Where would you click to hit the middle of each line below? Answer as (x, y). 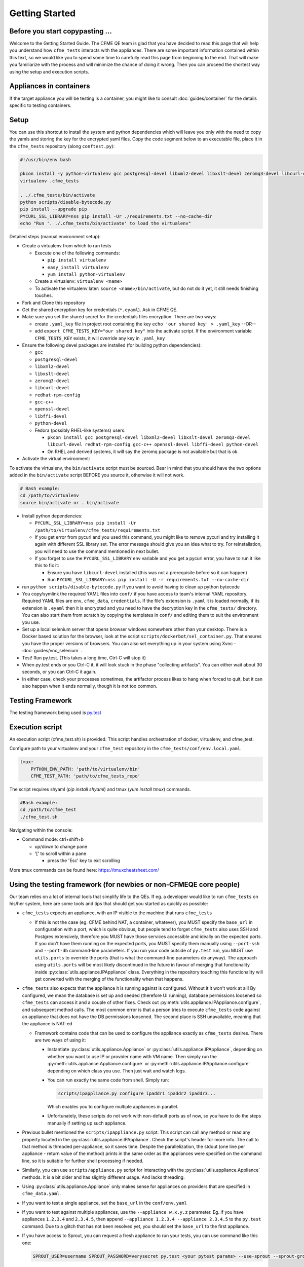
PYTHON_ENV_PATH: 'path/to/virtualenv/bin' (85, 769)
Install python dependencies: (52, 516)
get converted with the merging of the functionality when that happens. (109, 979)
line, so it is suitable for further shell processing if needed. (83, 1161)
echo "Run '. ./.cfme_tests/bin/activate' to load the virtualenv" (106, 223)
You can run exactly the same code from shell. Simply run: (108, 1080)
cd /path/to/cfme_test (48, 810)
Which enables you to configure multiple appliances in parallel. (113, 1107)
